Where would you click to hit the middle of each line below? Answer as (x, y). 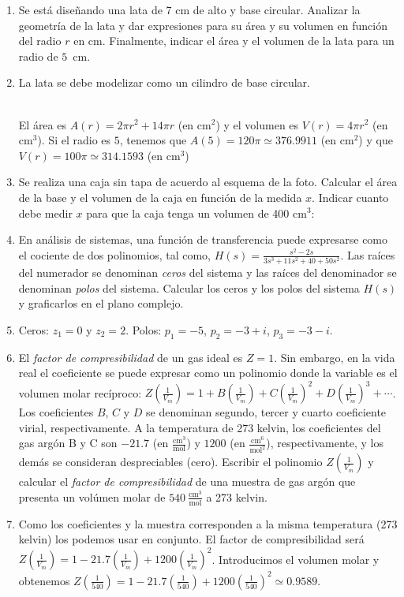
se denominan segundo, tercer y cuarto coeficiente (266, 412)
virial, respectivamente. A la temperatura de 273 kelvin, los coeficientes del (200, 427)
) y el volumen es (257, 124)
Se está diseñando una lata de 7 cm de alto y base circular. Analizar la (189, 9)
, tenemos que (153, 140)
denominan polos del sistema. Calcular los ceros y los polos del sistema (189, 287)
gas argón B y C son (68, 443)
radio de (38, 56)
